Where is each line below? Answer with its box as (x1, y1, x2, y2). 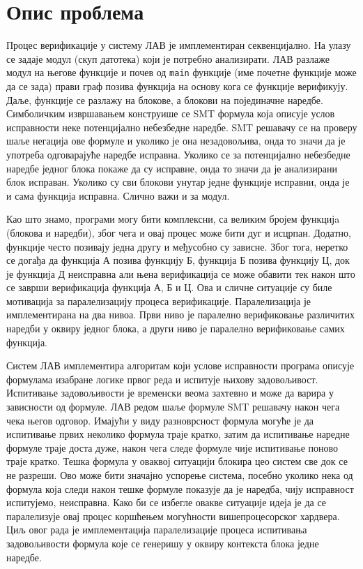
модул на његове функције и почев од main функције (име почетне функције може (6, 65, 357, 80)
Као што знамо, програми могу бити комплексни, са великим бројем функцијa (6, 212, 340, 226)
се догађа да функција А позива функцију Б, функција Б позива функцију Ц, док (6, 253, 350, 267)
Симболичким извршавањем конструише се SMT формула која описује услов (6, 106, 335, 121)
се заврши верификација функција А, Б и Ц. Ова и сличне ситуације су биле (6, 280, 332, 295)
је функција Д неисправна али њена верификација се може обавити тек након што (6, 266, 355, 281)
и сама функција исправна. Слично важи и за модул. (6, 188, 230, 202)
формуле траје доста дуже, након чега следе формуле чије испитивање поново (6, 440, 339, 455)
